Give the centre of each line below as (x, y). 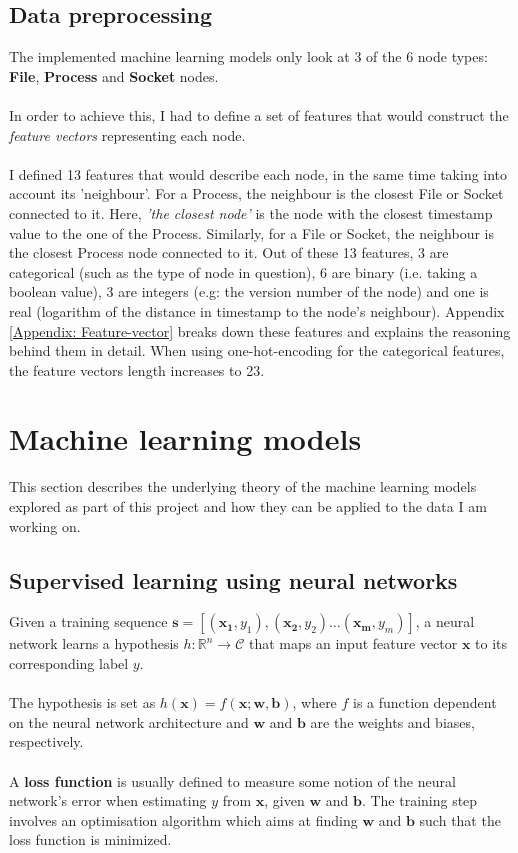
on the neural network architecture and (129, 721)
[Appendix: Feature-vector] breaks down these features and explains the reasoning (260, 330)
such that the (460, 819)
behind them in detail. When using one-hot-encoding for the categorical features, (257, 350)
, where (314, 702)
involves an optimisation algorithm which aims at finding (183, 819)
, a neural (445, 621)
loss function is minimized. (90, 839)
